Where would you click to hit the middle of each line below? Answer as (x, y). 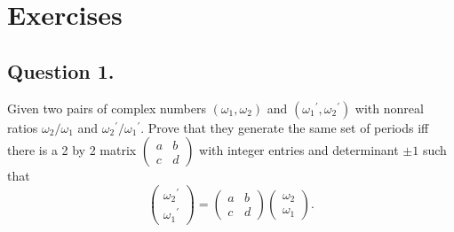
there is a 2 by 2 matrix (72, 150)
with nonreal (389, 108)
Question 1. (61, 70)
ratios (23, 127)
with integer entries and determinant (299, 150)
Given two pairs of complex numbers (107, 108)
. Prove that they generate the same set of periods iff (285, 127)
